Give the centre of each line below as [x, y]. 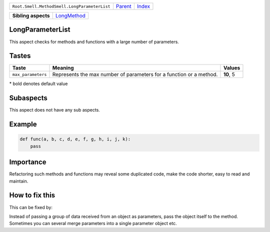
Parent [124, 6]
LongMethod [70, 16]
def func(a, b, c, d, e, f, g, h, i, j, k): [75, 139]
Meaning [63, 68]
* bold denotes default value [38, 84]
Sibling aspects [31, 16]
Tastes [20, 56]
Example [23, 124]
